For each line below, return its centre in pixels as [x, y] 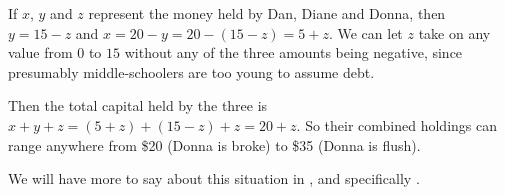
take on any [454, 32]
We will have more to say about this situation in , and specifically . [214, 178]
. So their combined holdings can [397, 124]
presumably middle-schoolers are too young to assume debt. [191, 71]
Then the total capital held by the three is [138, 105]
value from [40, 52]
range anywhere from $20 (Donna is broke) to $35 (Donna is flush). [214, 144]
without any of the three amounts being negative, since [293, 52]
